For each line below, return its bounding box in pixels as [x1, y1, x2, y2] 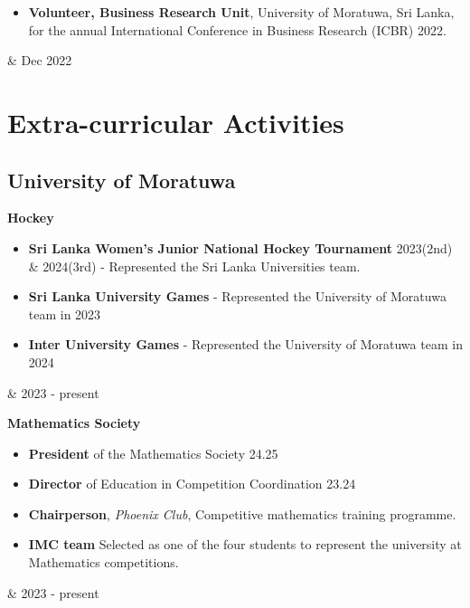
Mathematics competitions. [28, 553, 179, 572]
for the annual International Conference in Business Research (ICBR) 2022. [28, 20, 446, 39]
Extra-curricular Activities [7, 103, 344, 140]
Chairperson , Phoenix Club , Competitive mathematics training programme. [28, 504, 456, 523]
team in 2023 [28, 304, 101, 323]
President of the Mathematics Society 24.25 [28, 443, 278, 462]
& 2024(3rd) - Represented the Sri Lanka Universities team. [28, 256, 361, 275]
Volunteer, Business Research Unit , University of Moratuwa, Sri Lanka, [28, 3, 455, 21]
